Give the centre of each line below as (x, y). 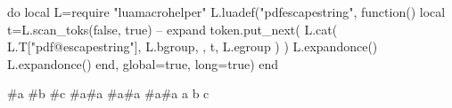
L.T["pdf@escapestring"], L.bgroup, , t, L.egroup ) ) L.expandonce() (193, 46)
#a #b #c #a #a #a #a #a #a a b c (108, 93)
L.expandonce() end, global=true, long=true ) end (143, 63)
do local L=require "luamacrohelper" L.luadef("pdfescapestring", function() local (226, 12)
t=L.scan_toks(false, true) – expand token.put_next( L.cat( (173, 29)
